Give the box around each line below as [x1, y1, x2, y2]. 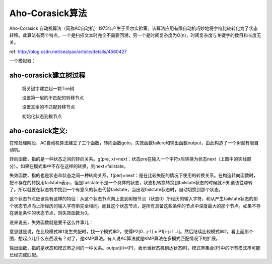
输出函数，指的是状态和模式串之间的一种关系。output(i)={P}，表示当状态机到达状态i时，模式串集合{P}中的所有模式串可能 [9, 245, 260, 251]
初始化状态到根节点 [22, 113, 62, 119]
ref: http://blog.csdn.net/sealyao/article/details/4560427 [9, 48, 127, 55]
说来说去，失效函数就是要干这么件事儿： [9, 219, 93, 225]
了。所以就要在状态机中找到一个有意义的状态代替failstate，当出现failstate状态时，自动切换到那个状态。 [9, 186, 224, 192]
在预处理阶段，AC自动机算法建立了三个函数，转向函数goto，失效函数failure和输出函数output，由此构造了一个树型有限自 [9, 139, 259, 146]
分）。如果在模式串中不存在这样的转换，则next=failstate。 [9, 163, 128, 169]
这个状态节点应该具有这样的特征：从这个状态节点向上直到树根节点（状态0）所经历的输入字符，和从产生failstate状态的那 [9, 196, 258, 202]
